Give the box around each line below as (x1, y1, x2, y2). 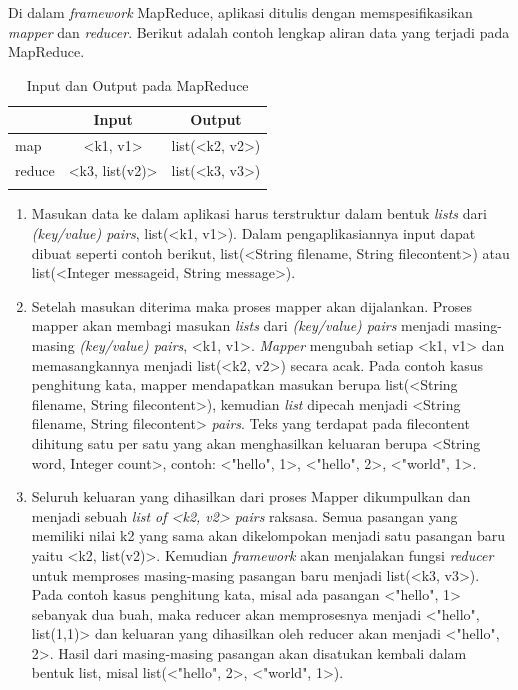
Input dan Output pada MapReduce (26, 74, 249, 95)
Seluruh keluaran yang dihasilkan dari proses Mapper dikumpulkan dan (31, 486, 471, 507)
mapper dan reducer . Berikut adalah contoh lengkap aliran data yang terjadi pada (8, 21, 510, 42)
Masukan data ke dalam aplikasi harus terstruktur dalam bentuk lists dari (31, 203, 487, 224)
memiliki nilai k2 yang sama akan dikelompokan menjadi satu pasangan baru (31, 525, 505, 546)
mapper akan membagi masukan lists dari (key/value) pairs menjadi (31, 315, 450, 336)
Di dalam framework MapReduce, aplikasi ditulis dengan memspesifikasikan (8, 2, 473, 22)
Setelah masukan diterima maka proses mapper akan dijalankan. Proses (31, 295, 472, 316)
